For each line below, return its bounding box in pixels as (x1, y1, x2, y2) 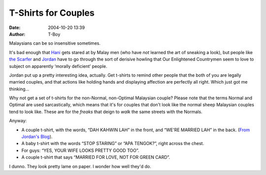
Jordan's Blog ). (21, 134, 53, 140)
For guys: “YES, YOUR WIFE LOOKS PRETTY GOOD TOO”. (21, 147, 139, 153)
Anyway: (9, 118, 27, 124)
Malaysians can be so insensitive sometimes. (9, 40, 101, 46)
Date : (9, 25, 21, 30)
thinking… (9, 86, 30, 92)
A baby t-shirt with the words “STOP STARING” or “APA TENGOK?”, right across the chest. (21, 141, 204, 146)
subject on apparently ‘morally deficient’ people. (9, 63, 107, 69)
